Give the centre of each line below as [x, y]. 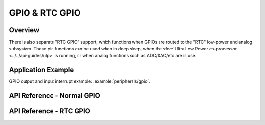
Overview [24, 30]
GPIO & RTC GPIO [45, 13]
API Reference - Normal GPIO [54, 95]
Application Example [41, 69]
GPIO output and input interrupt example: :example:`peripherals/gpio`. [80, 81]
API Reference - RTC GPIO [50, 111]
